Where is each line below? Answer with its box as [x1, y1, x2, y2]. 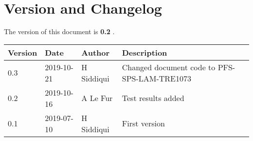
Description [122, 46, 167, 58]
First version [122, 118, 165, 129]
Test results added [122, 92, 184, 104]
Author [81, 46, 110, 58]
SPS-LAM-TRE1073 [122, 72, 191, 84]
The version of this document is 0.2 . [4, 26, 115, 37]
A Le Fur [81, 92, 113, 104]
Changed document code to [122, 61, 216, 73]
